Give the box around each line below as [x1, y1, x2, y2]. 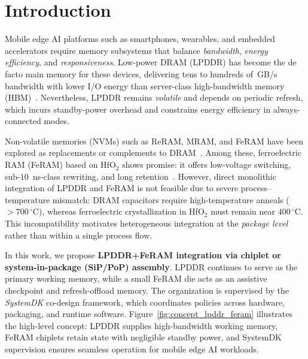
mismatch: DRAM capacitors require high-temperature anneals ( [52, 193, 289, 206]
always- [273, 102, 300, 115]
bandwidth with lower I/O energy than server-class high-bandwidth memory [5, 79, 285, 92]
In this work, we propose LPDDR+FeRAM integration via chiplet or [5, 249, 282, 261]
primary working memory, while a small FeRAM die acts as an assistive [5, 272, 267, 285]
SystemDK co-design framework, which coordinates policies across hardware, [5, 295, 285, 308]
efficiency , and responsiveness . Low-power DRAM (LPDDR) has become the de [5, 56, 297, 68]
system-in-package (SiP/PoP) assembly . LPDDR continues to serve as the [5, 260, 298, 273]
